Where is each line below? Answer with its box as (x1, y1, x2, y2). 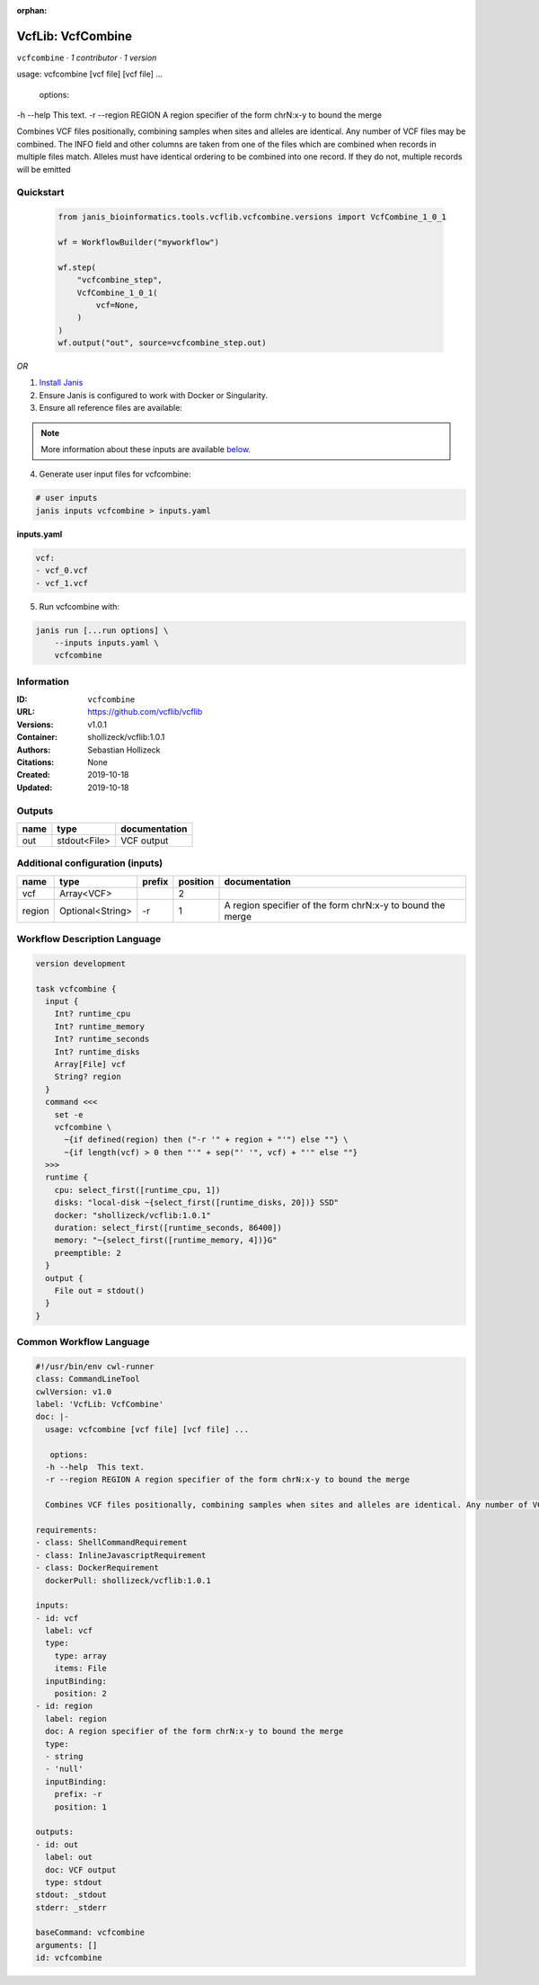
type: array (54, 1651, 108, 1660)
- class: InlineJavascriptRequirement (35, 1550, 207, 1560)
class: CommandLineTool (35, 1374, 141, 1384)
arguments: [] (35, 1940, 98, 1950)
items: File (54, 1663, 108, 1674)
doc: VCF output (45, 1865, 117, 1874)
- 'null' (45, 1764, 84, 1775)
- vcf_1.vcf (35, 578, 89, 588)
